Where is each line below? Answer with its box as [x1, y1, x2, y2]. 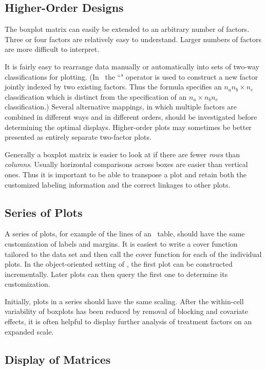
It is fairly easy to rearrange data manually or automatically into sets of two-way [5, 61, 259, 71]
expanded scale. [5, 326, 54, 337]
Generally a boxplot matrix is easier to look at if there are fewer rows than [5, 149, 240, 159]
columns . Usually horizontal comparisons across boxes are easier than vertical [5, 159, 248, 170]
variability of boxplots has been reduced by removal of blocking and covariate [5, 306, 248, 317]
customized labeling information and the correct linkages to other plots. [5, 179, 231, 190]
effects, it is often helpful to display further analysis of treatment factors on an [5, 316, 252, 327]
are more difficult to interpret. [5, 44, 100, 54]
